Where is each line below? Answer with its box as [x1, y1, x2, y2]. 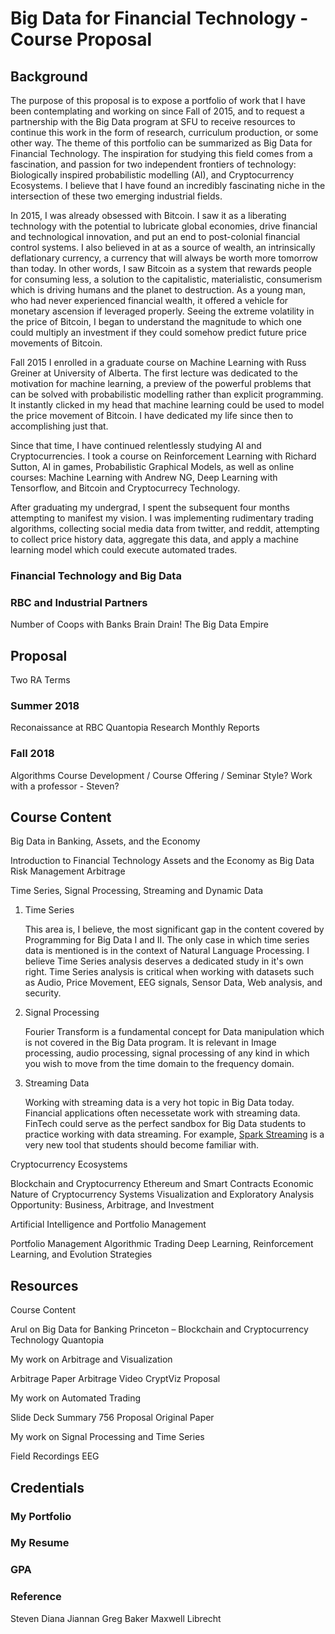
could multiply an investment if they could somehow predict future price [10, 327, 307, 338]
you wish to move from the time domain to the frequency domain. [24, 1058, 295, 1070]
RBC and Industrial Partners [10, 595, 148, 609]
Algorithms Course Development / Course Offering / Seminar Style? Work [10, 769, 313, 781]
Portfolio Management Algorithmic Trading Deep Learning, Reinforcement [10, 1238, 314, 1250]
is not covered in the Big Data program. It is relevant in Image [24, 1037, 277, 1049]
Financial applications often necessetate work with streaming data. [24, 1107, 301, 1119]
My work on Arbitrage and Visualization [10, 1353, 173, 1366]
